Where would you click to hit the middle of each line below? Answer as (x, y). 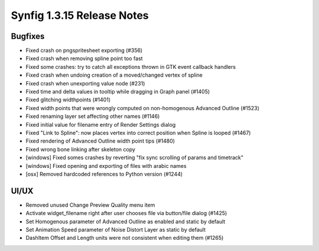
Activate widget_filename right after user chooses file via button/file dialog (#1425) (126, 213)
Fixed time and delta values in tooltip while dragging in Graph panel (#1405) (118, 92)
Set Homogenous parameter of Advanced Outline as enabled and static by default (126, 222)
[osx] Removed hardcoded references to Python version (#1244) (104, 174)
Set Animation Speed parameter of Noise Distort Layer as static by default (116, 229)
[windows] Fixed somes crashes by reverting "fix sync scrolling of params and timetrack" (135, 158)
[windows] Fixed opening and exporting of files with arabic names (106, 166)
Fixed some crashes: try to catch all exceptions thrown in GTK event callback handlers (131, 67)
